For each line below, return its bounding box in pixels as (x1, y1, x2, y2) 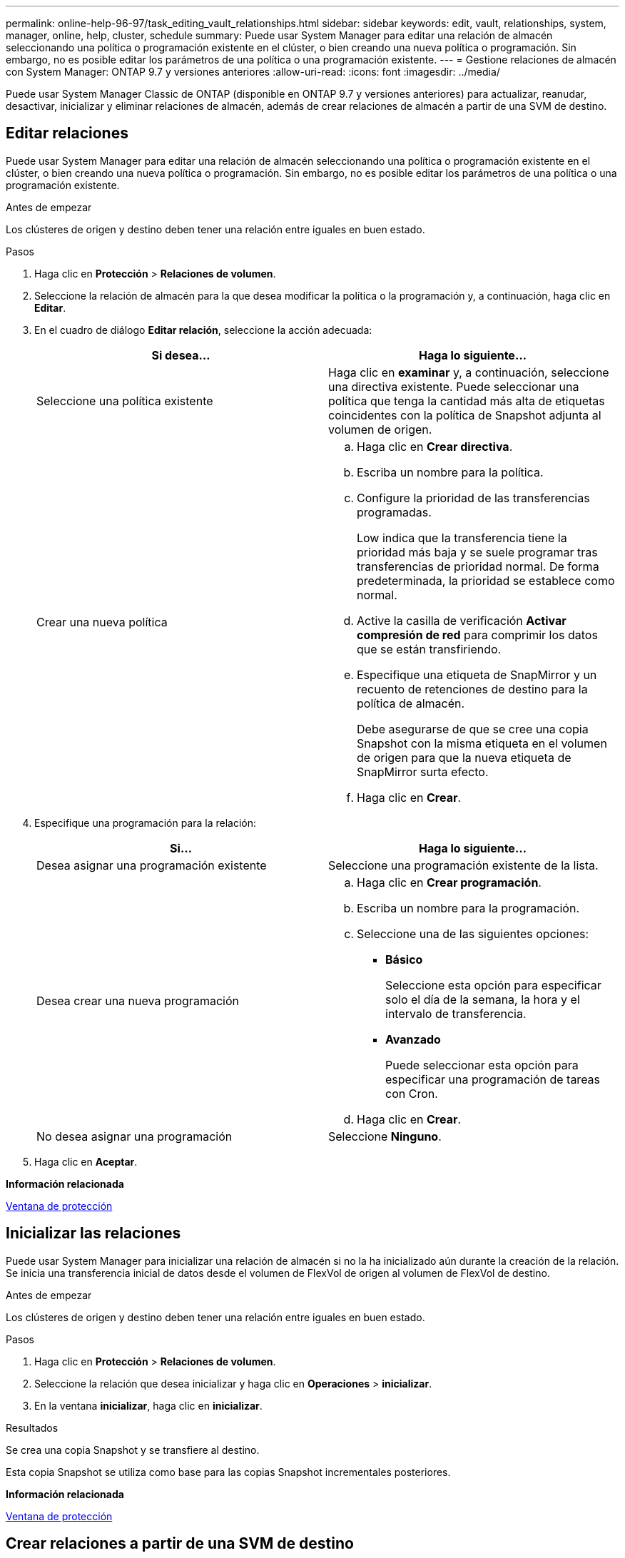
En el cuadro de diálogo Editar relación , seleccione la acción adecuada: (34, 323, 372, 336)
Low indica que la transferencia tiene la (357, 530, 567, 545)
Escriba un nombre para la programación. (357, 900, 579, 915)
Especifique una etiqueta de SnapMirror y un (357, 667, 597, 682)
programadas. (357, 504, 432, 519)
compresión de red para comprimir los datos (357, 627, 598, 642)
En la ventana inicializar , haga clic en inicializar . (34, 1399, 263, 1412)
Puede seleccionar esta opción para (385, 1057, 579, 1072)
